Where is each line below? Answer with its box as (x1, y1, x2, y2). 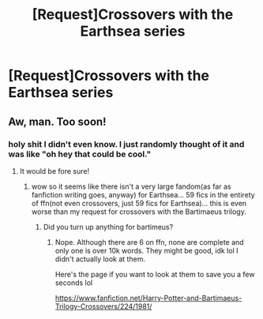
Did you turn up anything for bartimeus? (43, 222, 174, 231)
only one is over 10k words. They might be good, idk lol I (54, 246, 239, 255)
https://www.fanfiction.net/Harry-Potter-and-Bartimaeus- (54, 293, 242, 302)
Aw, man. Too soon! (8, 114, 107, 128)
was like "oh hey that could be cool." (8, 148, 152, 159)
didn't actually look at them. (54, 254, 146, 264)
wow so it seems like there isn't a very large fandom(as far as (31, 182, 231, 191)
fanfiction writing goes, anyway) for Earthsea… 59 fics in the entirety (31, 190, 255, 199)
